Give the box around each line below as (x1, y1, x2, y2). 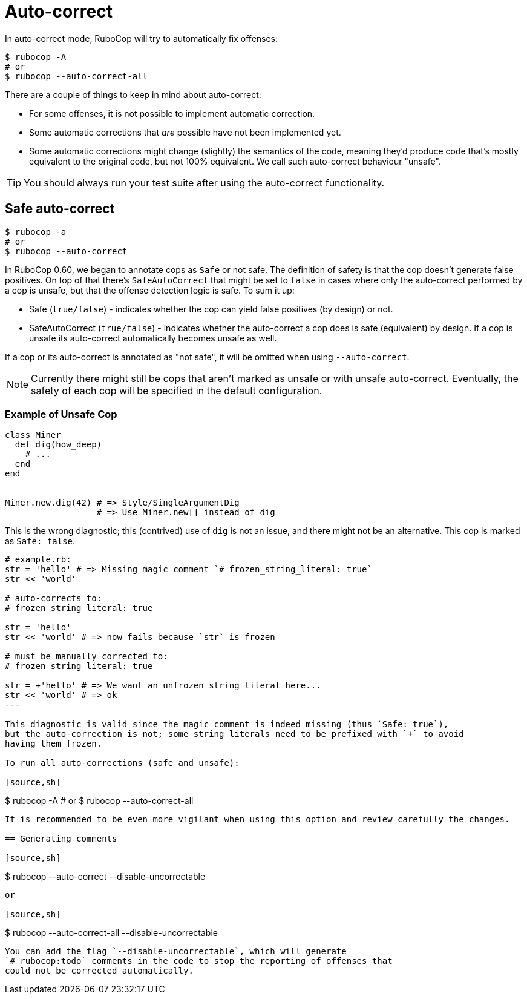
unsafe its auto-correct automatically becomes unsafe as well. (29, 332, 277, 343)
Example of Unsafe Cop (5, 407, 117, 420)
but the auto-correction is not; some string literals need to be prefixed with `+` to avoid (5, 729, 464, 739)
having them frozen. (5, 739, 102, 749)
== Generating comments (5, 834, 117, 844)
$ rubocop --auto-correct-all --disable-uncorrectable (5, 928, 218, 938)
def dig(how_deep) (15, 440, 102, 450)
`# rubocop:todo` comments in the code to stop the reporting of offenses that (5, 956, 393, 966)
